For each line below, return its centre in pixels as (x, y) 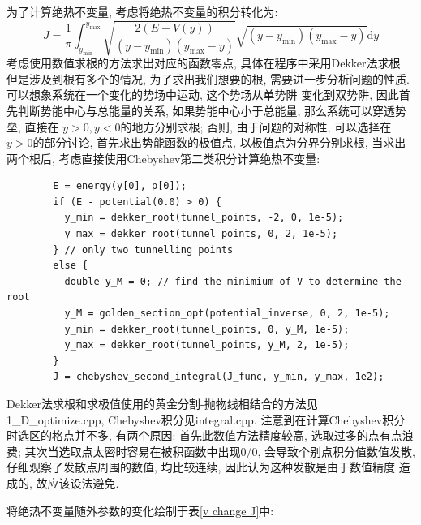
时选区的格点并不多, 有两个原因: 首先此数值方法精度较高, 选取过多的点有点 (204, 435)
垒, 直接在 (33, 126)
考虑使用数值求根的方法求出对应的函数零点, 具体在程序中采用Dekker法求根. (205, 63)
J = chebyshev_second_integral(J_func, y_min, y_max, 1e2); (219, 377)
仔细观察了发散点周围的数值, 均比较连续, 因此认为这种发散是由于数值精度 (201, 467)
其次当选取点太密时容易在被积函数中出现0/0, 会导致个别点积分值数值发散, (220, 451)
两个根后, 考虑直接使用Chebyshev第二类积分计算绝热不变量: (163, 158)
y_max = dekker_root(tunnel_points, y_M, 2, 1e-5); (207, 345)
